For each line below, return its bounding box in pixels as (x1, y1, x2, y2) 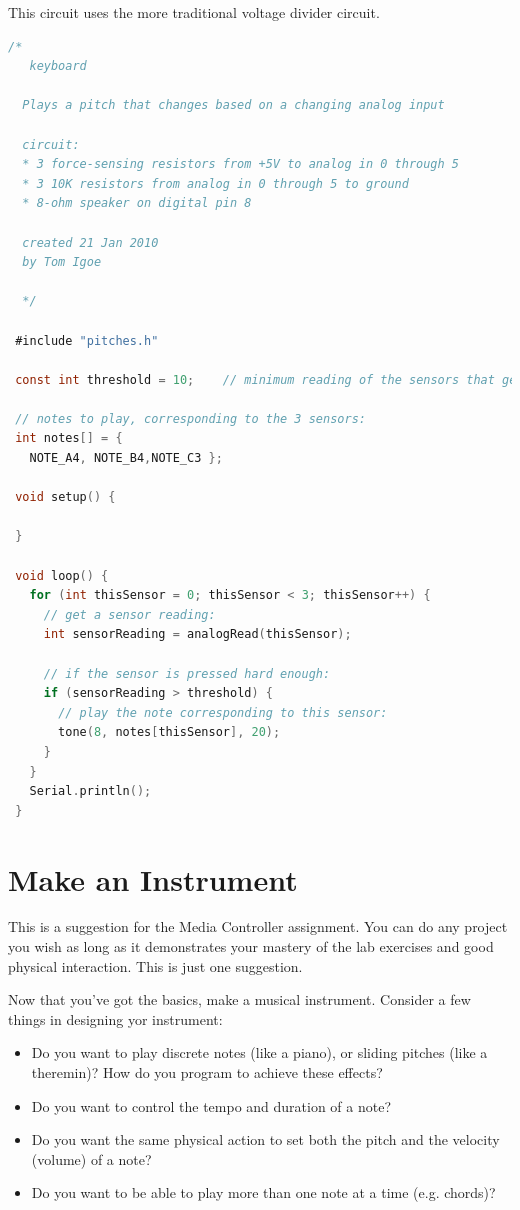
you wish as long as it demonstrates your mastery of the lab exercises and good (8, 936, 494, 957)
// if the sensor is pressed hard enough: (43, 666, 331, 681)
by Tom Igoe (22, 255, 102, 270)
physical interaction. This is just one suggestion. (8, 955, 303, 976)
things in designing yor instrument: (8, 1008, 223, 1029)
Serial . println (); (29, 784, 152, 799)
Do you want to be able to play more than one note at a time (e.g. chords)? (31, 1182, 496, 1203)
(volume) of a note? (31, 1148, 152, 1169)
